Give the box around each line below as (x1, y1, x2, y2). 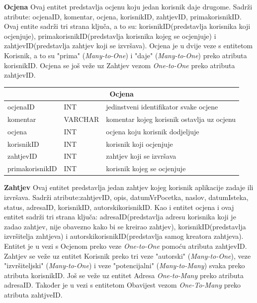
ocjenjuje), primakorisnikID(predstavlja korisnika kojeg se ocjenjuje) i (4, 30, 216, 41)
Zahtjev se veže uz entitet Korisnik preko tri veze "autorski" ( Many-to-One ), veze (4, 250, 251, 261)
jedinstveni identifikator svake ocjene (106, 101, 218, 112)
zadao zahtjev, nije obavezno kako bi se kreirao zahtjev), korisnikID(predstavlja (4, 221, 246, 231)
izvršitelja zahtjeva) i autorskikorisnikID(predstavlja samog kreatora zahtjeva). (4, 231, 244, 241)
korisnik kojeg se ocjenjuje (106, 163, 186, 174)
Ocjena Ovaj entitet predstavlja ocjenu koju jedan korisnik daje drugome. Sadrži (4, 1, 253, 11)
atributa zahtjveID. (4, 289, 63, 300)
